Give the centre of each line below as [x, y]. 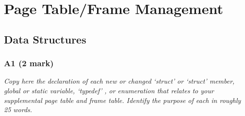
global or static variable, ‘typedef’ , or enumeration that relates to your [109, 90]
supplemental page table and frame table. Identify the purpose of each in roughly [122, 100]
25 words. [18, 109]
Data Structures [45, 39]
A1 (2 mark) [29, 63]
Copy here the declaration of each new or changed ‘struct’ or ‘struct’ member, [119, 81]
